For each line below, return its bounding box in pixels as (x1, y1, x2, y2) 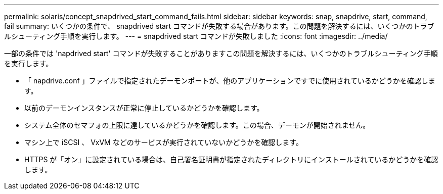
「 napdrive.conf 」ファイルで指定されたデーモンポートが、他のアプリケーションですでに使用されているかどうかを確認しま (24, 76, 435, 85)
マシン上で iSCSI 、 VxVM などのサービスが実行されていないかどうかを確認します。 (24, 138, 303, 147)
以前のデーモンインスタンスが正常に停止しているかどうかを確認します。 (24, 104, 264, 112)
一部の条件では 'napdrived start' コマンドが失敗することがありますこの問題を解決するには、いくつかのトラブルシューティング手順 (4, 49, 438, 58)
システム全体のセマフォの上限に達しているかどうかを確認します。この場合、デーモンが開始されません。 (24, 121, 370, 129)
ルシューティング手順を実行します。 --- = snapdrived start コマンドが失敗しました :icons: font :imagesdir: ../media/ (4, 32, 388, 40)
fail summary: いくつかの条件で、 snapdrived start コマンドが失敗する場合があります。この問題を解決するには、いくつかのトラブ (4, 22, 434, 30)
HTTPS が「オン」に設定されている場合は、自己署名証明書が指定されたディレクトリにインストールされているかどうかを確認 (24, 155, 438, 164)
